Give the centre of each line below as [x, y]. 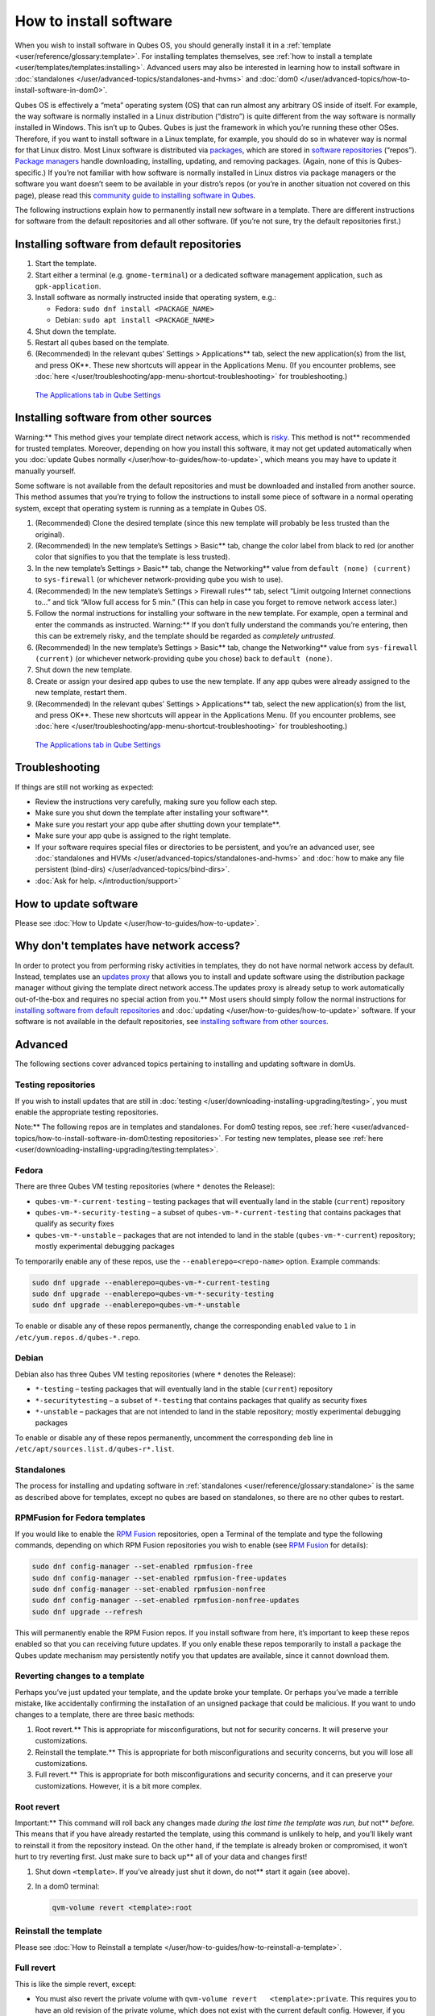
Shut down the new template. [84, 670]
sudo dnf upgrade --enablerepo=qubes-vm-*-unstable [136, 1305]
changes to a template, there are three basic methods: [105, 1714]
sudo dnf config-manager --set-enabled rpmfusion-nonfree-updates [166, 1600]
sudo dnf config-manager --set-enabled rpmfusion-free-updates [159, 1578]
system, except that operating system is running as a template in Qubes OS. [141, 508]
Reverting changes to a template [80, 1676]
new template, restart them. [81, 693]
